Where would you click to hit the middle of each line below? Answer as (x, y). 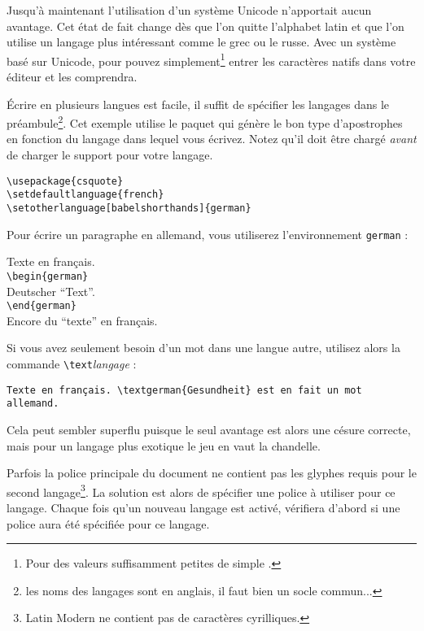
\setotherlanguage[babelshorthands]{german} (129, 208)
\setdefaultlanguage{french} (85, 195)
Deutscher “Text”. (51, 291)
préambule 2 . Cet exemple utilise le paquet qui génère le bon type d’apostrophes (205, 122)
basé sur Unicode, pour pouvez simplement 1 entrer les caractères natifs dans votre (211, 59)
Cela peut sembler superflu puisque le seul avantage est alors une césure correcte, (209, 429)
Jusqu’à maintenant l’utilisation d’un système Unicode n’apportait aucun (189, 10)
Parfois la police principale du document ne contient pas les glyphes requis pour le (212, 473)
